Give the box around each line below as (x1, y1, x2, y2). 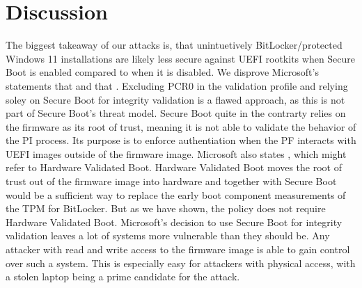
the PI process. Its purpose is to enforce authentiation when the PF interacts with (6, 133, 356, 147)
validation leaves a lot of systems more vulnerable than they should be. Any (6, 228, 330, 243)
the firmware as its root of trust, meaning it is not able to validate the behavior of (6, 119, 356, 134)
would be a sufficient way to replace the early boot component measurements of (6, 187, 346, 202)
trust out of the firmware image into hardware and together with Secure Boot (6, 174, 337, 189)
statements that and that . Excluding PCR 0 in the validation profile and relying (6, 78, 348, 93)
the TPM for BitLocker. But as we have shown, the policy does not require (6, 201, 326, 216)
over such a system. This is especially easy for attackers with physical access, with (6, 255, 356, 270)
